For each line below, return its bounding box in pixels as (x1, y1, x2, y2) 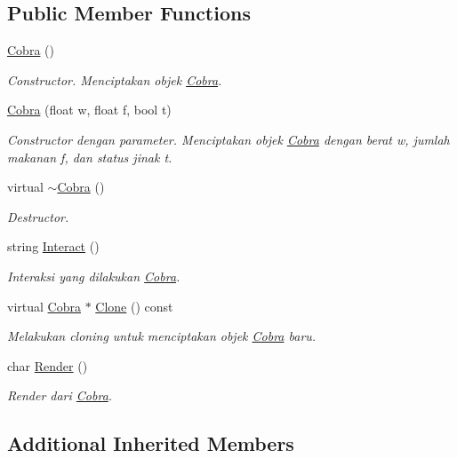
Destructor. (7, 207, 69, 225)
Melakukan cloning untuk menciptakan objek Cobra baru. (7, 327, 317, 345)
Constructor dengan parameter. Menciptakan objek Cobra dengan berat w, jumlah (7, 130, 450, 148)
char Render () (7, 356, 88, 375)
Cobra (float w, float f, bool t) (7, 100, 172, 119)
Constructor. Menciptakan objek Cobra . (7, 70, 222, 89)
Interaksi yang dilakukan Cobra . (7, 266, 180, 285)
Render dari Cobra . (7, 386, 113, 405)
